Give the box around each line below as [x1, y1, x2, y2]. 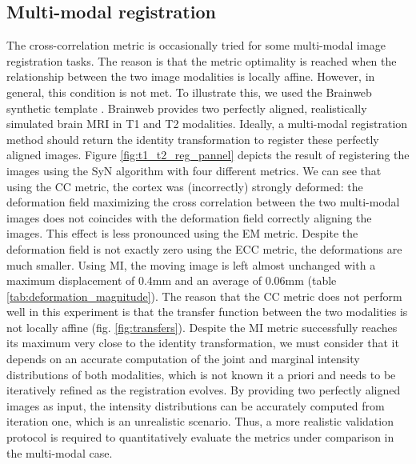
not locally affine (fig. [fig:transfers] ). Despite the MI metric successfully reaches [6, 318, 398, 335]
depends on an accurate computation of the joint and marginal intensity [6, 350, 360, 367]
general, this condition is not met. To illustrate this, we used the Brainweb [6, 83, 372, 100]
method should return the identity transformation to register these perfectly [6, 130, 379, 147]
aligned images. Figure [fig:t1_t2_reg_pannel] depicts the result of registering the [6, 146, 410, 163]
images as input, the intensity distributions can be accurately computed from [6, 397, 385, 414]
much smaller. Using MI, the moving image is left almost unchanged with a [6, 256, 376, 273]
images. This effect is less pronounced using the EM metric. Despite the [6, 225, 358, 242]
